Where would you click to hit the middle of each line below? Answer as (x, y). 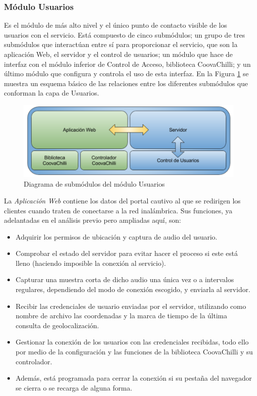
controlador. (34, 361)
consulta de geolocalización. (57, 325)
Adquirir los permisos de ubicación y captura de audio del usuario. (116, 236)
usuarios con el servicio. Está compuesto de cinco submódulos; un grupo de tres (125, 34)
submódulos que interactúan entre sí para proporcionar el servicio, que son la (121, 44)
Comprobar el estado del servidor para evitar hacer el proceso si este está (127, 253)
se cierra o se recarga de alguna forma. (74, 387)
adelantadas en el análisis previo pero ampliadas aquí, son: (93, 220)
